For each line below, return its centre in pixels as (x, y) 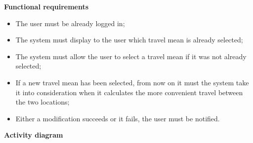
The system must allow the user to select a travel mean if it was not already (131, 56)
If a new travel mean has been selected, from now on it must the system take (132, 82)
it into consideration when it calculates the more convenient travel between (129, 92)
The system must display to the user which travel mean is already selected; (129, 40)
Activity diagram (34, 135)
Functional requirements (46, 6)
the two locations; (42, 102)
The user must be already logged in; (70, 23)
